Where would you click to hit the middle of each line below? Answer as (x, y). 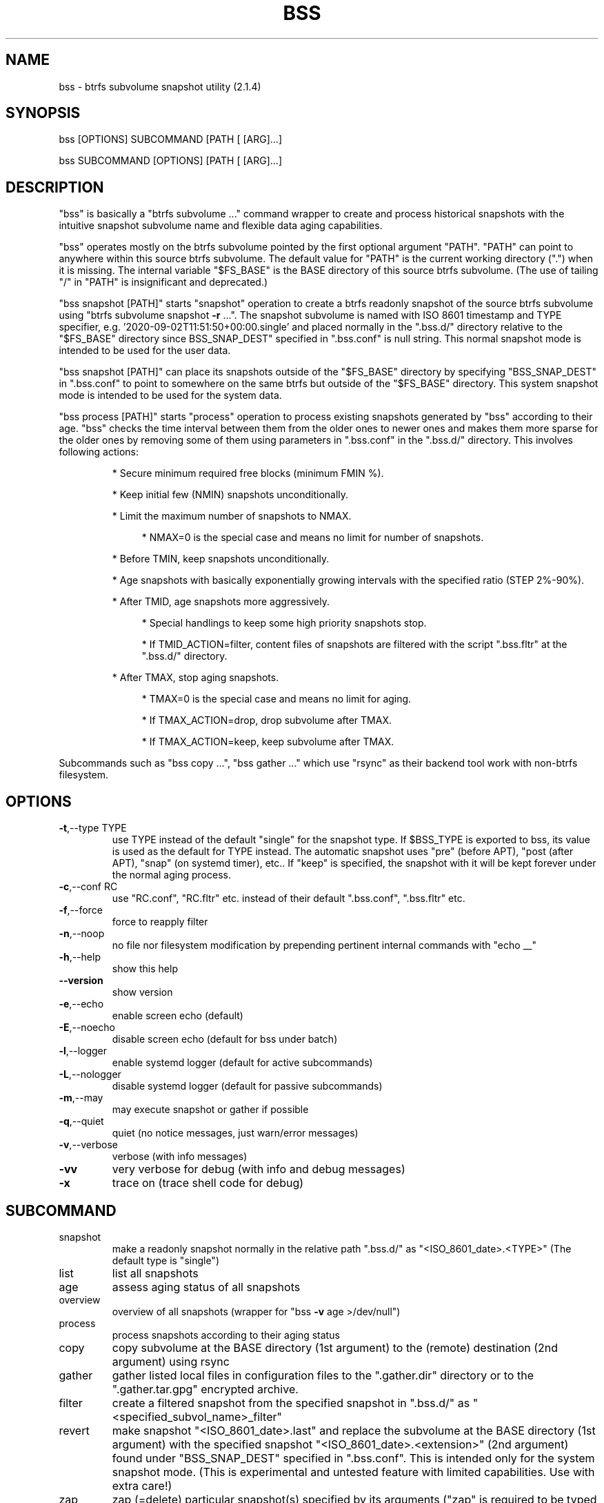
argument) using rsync (171, 1361)
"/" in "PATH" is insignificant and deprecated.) (163, 282)
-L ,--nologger (90, 1074)
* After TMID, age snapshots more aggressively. (221, 602)
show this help (145, 969)
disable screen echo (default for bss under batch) (225, 1039)
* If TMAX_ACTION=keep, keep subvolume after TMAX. (268, 742)
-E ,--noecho (87, 1028)
